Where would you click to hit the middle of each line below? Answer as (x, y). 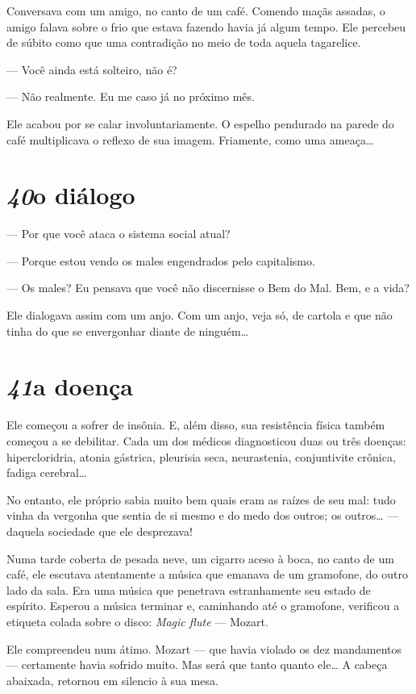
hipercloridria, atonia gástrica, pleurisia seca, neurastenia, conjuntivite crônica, (201, 456)
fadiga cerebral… (47, 472)
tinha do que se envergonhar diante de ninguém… (128, 330)
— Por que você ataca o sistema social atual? (119, 234)
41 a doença (70, 387)
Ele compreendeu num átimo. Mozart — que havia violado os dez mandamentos (204, 648)
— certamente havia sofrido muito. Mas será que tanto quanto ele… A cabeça (197, 665)
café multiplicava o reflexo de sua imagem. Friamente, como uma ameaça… (190, 139)
